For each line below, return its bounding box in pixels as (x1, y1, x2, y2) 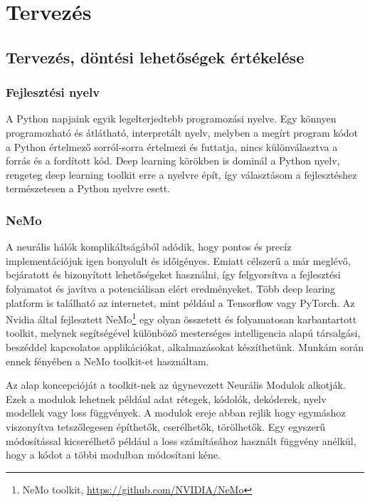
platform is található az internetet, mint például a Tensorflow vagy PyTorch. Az (6, 295, 355, 310)
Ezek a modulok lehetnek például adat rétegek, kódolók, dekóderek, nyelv (6, 391, 327, 406)
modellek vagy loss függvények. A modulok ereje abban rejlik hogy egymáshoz (6, 405, 346, 420)
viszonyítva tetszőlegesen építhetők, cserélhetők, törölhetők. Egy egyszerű (6, 419, 326, 434)
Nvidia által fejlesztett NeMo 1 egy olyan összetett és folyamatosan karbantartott (6, 310, 357, 326)
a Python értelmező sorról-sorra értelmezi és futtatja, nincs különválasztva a (6, 139, 338, 154)
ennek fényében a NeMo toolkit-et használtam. (6, 353, 209, 368)
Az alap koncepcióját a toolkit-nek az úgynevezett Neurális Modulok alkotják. (6, 377, 346, 392)
